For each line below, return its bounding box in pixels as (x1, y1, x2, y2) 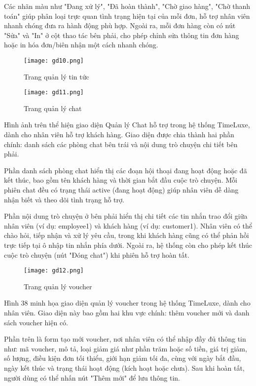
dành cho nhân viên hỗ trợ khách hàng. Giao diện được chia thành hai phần (4, 129, 234, 140)
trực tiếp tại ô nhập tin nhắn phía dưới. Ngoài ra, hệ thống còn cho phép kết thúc (4, 240, 252, 250)
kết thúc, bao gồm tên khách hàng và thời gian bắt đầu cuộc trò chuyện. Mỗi (4, 175, 237, 185)
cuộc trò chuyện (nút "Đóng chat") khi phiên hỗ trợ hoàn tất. (4, 249, 189, 260)
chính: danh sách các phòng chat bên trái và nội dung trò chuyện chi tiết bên (4, 139, 238, 149)
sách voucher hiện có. (4, 317, 68, 327)
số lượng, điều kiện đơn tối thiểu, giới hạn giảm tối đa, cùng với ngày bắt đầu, (4, 353, 241, 363)
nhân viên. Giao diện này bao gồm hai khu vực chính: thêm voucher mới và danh (4, 308, 250, 318)
